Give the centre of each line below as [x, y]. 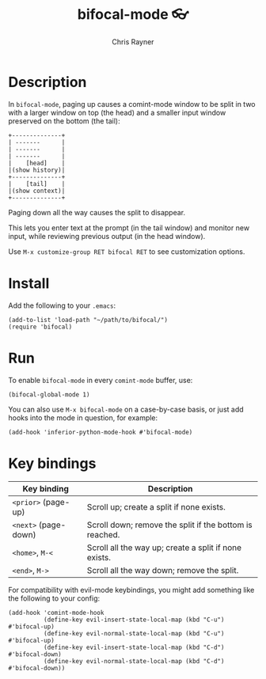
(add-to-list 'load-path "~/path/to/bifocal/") [88, 320]
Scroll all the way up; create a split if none [164, 548]
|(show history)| [37, 170]
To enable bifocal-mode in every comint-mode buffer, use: [101, 380]
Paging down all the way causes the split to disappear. [97, 212]
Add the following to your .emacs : [62, 305]
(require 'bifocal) [40, 327]
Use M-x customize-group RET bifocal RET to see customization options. [127, 251]
